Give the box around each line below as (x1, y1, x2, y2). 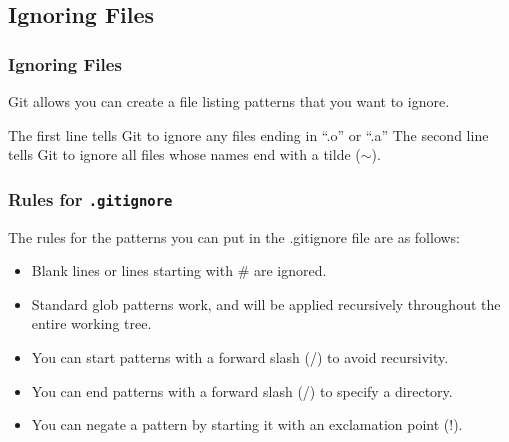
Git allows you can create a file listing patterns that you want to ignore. (8, 91, 450, 111)
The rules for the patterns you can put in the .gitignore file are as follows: (8, 226, 461, 247)
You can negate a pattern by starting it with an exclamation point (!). (31, 414, 463, 435)
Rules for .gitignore (8, 186, 173, 211)
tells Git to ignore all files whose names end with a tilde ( (8, 144, 361, 165)
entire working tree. (31, 313, 152, 334)
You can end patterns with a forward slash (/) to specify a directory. (31, 380, 453, 401)
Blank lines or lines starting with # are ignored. (31, 260, 327, 281)
